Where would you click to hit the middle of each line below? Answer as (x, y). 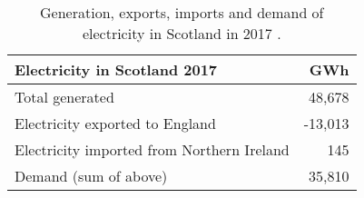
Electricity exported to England (115, 123)
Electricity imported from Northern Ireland (152, 149)
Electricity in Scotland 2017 (116, 69)
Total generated (64, 97)
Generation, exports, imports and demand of (182, 12)
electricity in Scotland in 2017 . (182, 33)
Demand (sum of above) (91, 176)
